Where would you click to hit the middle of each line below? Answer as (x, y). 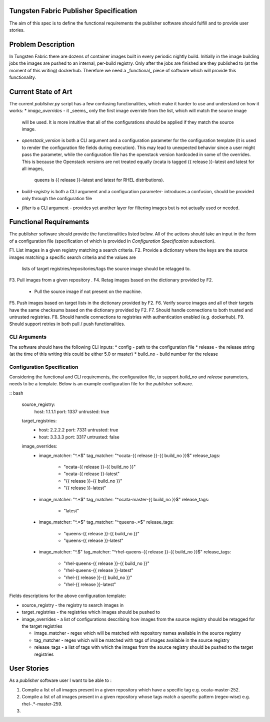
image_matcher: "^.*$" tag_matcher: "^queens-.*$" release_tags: (106, 522)
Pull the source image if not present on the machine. (88, 292)
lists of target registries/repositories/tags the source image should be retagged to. (106, 269)
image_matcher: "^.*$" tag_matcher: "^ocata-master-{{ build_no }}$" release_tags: (124, 499)
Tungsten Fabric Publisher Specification (73, 11)
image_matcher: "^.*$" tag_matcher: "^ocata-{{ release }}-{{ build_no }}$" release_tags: (129, 455)
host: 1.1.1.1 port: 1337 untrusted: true (72, 411)
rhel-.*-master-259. (42, 704)
